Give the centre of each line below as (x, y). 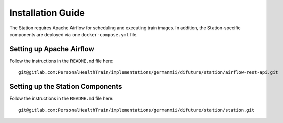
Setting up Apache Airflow (52, 49)
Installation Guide (47, 13)
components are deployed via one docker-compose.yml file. (74, 34)
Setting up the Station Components (66, 87)
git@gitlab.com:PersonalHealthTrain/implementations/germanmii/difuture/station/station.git (136, 110)
